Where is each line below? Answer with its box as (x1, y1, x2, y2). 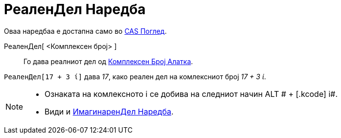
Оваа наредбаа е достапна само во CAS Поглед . (4, 26, 167, 35)
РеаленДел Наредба (4, 1, 146, 18)
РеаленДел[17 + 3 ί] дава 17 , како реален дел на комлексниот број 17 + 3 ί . (4, 72, 266, 81)
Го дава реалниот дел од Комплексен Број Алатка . (23, 57, 193, 66)
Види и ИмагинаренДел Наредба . (45, 106, 174, 116)
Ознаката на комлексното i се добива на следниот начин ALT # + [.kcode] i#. (45, 89, 338, 99)
